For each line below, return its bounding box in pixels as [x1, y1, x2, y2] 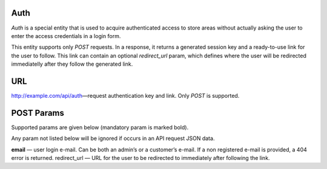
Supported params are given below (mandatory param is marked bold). [11, 124, 189, 131]
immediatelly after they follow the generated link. [11, 60, 133, 68]
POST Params [11, 107, 65, 118]
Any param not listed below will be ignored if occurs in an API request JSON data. [11, 135, 215, 142]
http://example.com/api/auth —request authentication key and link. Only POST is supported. [11, 92, 240, 99]
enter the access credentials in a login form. [11, 32, 121, 39]
